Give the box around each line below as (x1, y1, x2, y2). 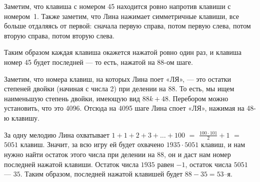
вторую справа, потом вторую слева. (4, 30, 114, 40)
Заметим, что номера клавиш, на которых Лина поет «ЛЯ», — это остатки (4, 73, 231, 84)
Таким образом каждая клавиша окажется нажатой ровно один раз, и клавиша (4, 47, 242, 57)
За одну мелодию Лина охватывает (4, 129, 109, 140)
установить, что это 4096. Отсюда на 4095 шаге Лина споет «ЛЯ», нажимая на (4, 103, 244, 113)
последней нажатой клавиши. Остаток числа (4, 159, 139, 169)
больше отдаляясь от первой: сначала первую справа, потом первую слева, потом (4, 20, 251, 31)
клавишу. (11, 112, 39, 123)
